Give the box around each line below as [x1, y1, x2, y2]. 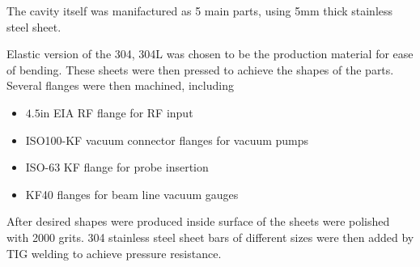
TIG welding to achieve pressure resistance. [6, 244, 222, 261]
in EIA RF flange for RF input [40, 104, 193, 121]
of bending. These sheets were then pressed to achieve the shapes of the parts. [6, 61, 394, 78]
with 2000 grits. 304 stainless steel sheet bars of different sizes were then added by [6, 228, 414, 245]
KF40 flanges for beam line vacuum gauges [25, 185, 239, 202]
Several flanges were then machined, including [6, 77, 234, 94]
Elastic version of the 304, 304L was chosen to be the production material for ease [6, 45, 414, 62]
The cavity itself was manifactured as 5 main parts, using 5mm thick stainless [6, 2, 393, 19]
